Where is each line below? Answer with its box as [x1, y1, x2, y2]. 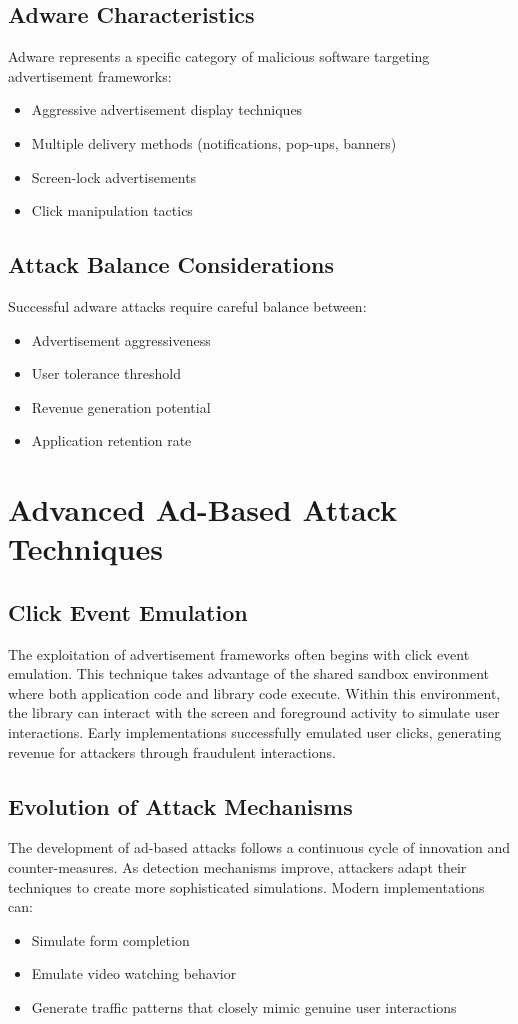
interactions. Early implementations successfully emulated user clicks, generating [8, 722, 502, 743]
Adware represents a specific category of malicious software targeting [8, 46, 430, 67]
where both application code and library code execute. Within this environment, [8, 682, 501, 703]
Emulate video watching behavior [31, 963, 237, 984]
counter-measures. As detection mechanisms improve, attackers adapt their [8, 857, 467, 878]
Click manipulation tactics [31, 200, 193, 221]
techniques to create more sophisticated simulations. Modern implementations [8, 876, 485, 897]
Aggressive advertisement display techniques [31, 99, 303, 120]
